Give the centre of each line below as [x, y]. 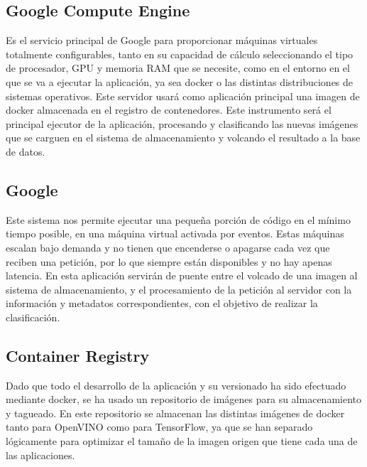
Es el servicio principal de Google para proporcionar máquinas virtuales [162, 40]
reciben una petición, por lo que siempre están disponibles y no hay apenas [169, 261]
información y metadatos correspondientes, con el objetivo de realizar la [162, 303]
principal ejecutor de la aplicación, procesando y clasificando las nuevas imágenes [182, 123]
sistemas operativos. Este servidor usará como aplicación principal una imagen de [183, 96]
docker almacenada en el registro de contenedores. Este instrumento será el [169, 110]
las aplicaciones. [40, 455]
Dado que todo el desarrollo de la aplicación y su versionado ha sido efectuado [176, 385]
